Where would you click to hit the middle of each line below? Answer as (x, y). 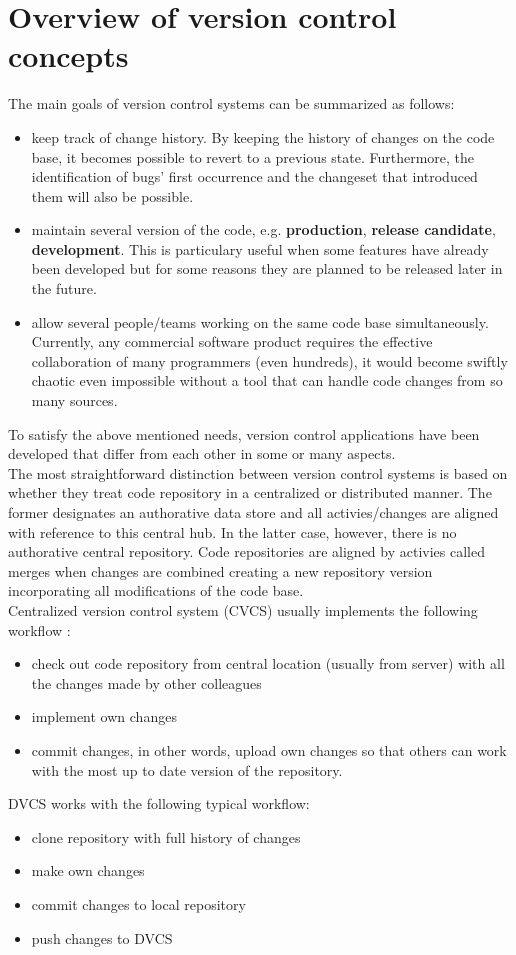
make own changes (88, 870)
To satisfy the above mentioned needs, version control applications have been (244, 433)
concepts (68, 55)
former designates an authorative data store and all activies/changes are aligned (253, 512)
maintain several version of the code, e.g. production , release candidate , (263, 229)
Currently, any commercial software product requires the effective (232, 341)
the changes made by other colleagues (146, 682)
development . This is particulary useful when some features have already (260, 248)
